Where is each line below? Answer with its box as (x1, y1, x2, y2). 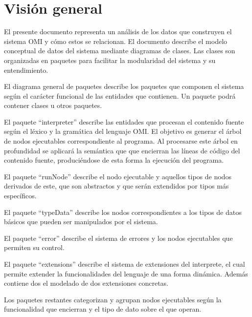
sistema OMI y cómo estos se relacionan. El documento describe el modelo (4, 36, 228, 46)
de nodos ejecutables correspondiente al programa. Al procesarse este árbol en (4, 136, 238, 146)
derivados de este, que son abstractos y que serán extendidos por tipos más (4, 181, 229, 191)
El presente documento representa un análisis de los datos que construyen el (4, 26, 232, 37)
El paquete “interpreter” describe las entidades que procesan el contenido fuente (4, 116, 244, 127)
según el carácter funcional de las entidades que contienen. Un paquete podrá (4, 90, 236, 101)
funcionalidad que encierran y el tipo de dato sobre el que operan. (4, 304, 202, 314)
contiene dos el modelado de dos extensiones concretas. (4, 278, 168, 288)
